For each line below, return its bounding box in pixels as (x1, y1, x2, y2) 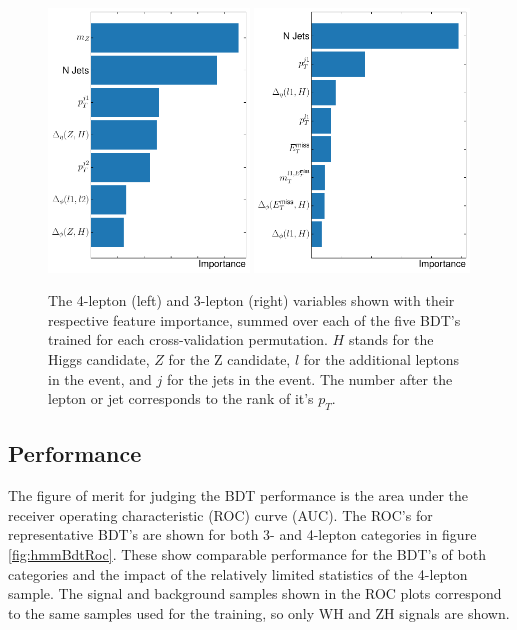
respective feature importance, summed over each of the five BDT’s (48, 309, 461, 330)
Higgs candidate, (48, 348, 150, 369)
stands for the (348, 329, 434, 350)
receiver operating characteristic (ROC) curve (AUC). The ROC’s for (8, 504, 433, 525)
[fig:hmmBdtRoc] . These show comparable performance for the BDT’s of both (8, 543, 486, 564)
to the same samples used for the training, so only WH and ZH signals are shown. (8, 602, 510, 623)
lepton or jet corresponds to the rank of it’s (48, 388, 314, 409)
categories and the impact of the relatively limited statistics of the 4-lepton (8, 563, 468, 584)
